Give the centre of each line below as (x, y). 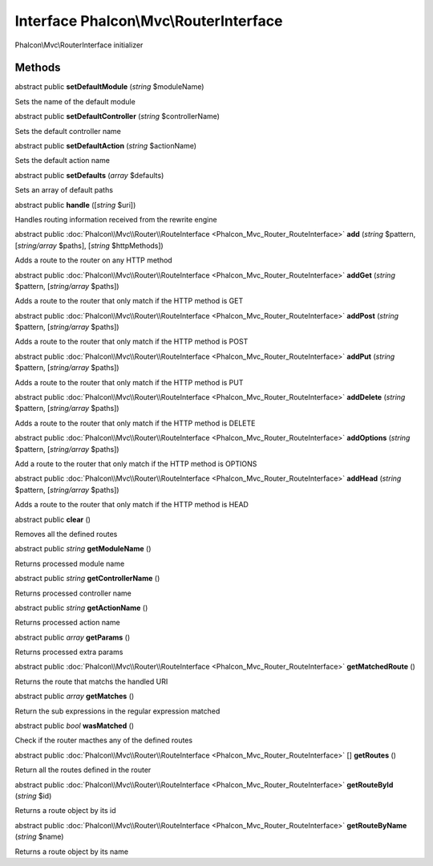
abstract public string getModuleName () (83, 549)
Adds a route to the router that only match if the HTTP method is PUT (129, 382)
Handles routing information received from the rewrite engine (116, 219)
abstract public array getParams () (73, 637)
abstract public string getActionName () (81, 608)
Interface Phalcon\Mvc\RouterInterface (149, 21)
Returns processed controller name (73, 593)
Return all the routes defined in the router (83, 770)
